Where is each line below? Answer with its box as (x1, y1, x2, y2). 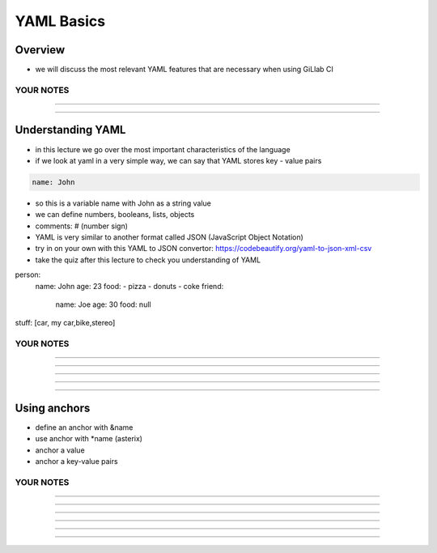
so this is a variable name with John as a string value (35, 198, 212, 208)
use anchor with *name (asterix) (35, 434, 143, 444)
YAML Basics (15, 12, 105, 30)
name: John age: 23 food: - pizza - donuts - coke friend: (35, 281, 224, 291)
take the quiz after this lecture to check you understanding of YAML (35, 255, 261, 265)
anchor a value (35, 445, 85, 455)
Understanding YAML (15, 123, 126, 137)
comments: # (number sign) (35, 221, 129, 231)
